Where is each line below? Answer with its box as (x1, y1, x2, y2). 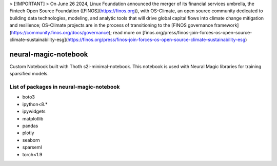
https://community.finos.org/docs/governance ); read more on (11, 29, 142, 35)
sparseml (22, 144, 42, 151)
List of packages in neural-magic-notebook (9, 84, 120, 91)
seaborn (22, 137, 41, 143)
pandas (22, 122, 38, 129)
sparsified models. (9, 71, 49, 77)
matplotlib (22, 115, 44, 121)
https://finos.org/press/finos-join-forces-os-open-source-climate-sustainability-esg (67, 36, 246, 43)
